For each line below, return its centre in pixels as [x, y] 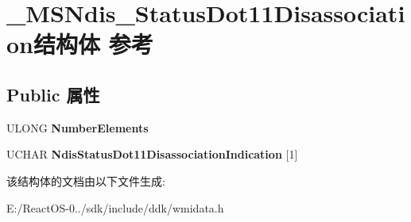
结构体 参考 [93, 44]
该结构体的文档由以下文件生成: [86, 180]
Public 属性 [53, 94]
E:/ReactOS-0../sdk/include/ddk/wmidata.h [115, 207]
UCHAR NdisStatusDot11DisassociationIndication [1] [152, 154]
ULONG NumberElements [78, 127]
